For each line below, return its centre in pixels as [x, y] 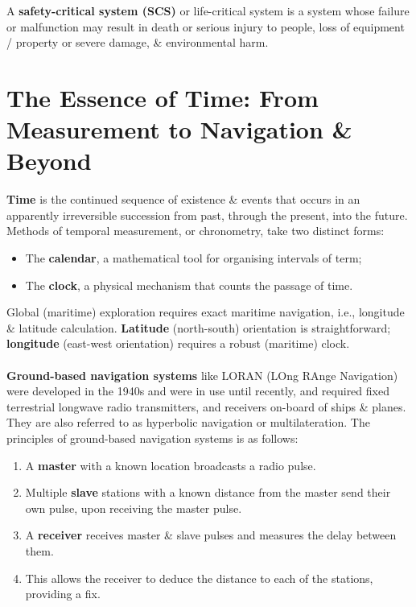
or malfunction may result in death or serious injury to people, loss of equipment [206, 26]
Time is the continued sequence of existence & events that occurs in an [183, 199]
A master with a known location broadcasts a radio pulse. [171, 465]
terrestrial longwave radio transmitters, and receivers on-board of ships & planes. [206, 406]
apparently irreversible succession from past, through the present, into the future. [207, 215]
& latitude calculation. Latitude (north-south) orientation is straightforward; [199, 327]
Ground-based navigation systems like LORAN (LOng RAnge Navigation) [202, 375]
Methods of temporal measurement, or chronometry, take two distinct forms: [196, 231]
